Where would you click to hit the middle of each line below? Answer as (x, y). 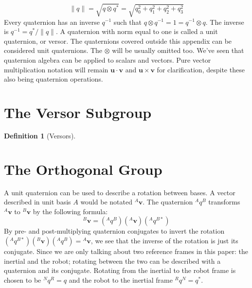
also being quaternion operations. (54, 79)
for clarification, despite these (201, 69)
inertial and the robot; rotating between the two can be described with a (112, 261)
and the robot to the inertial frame (121, 280)
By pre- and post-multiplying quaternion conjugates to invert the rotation (114, 231)
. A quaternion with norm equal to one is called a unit (137, 31)
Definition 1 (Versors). (40, 135)
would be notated (106, 202)
